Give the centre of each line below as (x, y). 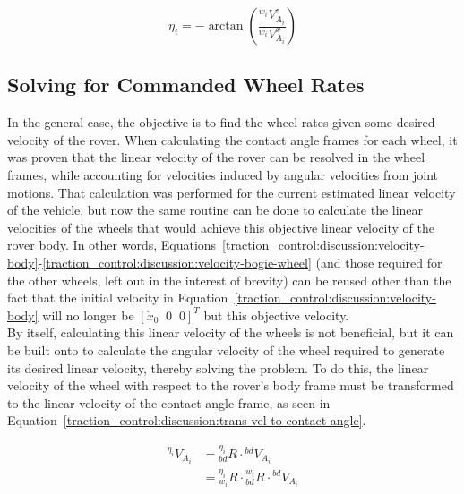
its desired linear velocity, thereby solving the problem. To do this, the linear (218, 367)
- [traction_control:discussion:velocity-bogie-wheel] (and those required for (240, 262)
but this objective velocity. (276, 315)
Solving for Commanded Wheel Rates (186, 85)
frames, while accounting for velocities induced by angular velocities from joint (223, 174)
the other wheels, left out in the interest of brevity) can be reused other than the (229, 280)
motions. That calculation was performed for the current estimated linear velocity (232, 192)
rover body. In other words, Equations (112, 245)
